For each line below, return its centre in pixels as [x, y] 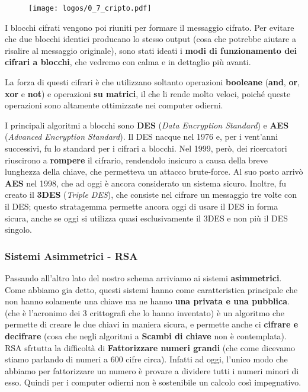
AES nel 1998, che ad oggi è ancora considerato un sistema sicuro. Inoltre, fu [146, 183]
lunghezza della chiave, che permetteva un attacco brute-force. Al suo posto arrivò [154, 171]
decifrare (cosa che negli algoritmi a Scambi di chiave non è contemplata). [146, 335]
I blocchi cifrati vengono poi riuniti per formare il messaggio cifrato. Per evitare [150, 27]
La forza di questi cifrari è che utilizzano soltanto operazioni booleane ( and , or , [152, 82]
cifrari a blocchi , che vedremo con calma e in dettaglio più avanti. [128, 62]
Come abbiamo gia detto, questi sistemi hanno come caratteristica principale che [151, 289]
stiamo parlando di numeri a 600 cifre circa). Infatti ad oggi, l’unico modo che [146, 359]
